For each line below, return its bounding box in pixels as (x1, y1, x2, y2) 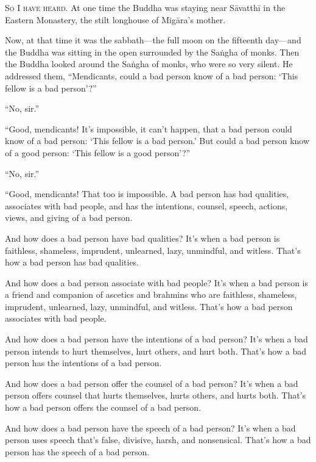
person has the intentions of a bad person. (5, 356, 162, 369)
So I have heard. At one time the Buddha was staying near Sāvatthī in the (5, 1, 286, 13)
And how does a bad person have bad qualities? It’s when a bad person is (5, 231, 280, 244)
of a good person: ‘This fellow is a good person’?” (5, 146, 191, 159)
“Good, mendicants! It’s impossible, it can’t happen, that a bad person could (5, 122, 292, 135)
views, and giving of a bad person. (5, 211, 133, 224)
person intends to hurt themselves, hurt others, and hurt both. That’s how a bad (5, 344, 306, 357)
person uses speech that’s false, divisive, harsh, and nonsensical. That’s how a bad (5, 433, 311, 446)
